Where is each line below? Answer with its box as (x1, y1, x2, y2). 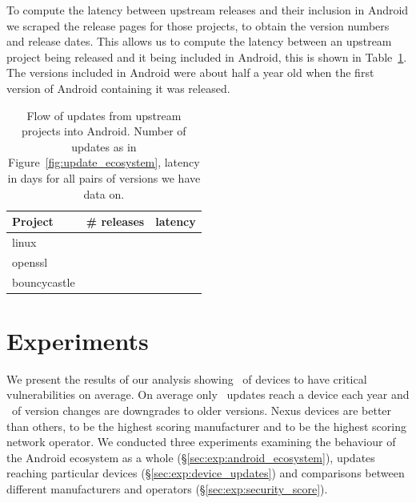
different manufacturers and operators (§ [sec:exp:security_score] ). (6, 481, 328, 497)
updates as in (71, 138, 137, 155)
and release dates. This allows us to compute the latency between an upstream (6, 33, 392, 50)
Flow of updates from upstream (26, 107, 182, 123)
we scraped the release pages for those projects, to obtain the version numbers (6, 17, 390, 34)
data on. (83, 185, 125, 202)
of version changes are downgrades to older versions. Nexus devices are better (11, 402, 392, 419)
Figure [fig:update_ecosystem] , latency (8, 154, 200, 171)
